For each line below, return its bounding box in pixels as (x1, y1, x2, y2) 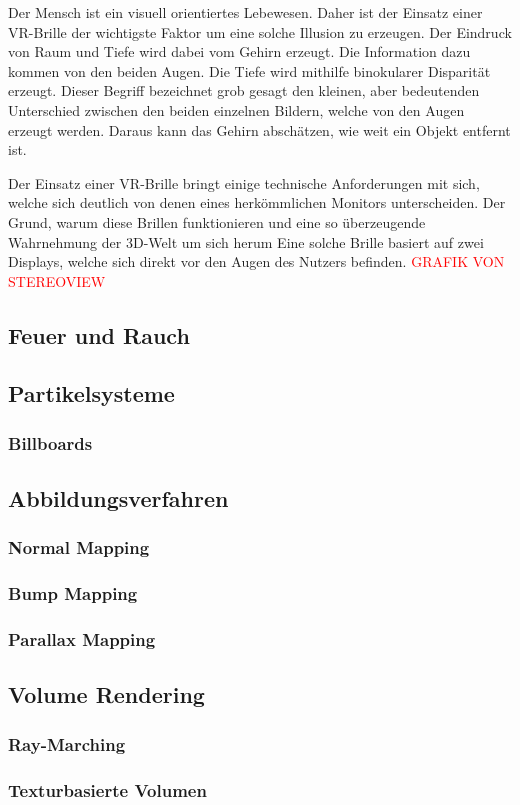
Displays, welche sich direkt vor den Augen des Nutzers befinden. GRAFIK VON (8, 251, 505, 272)
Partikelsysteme (8, 378, 175, 409)
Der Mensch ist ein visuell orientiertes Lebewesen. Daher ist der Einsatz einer (8, 2, 483, 22)
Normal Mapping (8, 535, 150, 560)
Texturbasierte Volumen (8, 777, 207, 802)
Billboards (8, 430, 93, 455)
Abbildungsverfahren (8, 483, 229, 514)
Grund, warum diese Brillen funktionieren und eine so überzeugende (8, 211, 426, 232)
